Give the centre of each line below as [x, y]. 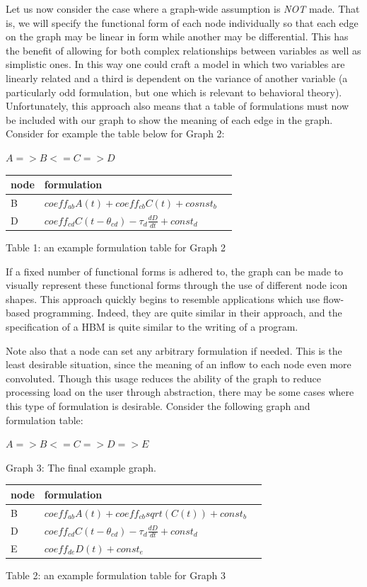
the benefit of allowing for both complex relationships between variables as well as [183, 50]
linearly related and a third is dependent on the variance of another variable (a [177, 78]
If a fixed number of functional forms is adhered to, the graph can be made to [175, 271]
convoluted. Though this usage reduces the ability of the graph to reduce [164, 378]
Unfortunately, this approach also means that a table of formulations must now [177, 106]
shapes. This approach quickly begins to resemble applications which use [163, 298]
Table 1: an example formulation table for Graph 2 [116, 247]
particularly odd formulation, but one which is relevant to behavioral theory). [174, 92]
